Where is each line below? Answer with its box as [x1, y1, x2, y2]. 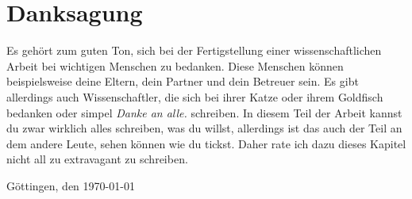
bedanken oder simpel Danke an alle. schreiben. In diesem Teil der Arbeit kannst [6, 104, 402, 121]
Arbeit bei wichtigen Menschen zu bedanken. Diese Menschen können [6, 57, 344, 74]
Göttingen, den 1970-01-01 [6, 177, 135, 193]
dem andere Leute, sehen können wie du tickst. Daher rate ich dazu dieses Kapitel [6, 135, 406, 151]
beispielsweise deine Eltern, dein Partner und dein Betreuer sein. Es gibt [6, 73, 359, 90]
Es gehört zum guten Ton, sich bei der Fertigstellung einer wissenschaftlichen [6, 42, 382, 59]
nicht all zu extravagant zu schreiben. [6, 151, 188, 167]
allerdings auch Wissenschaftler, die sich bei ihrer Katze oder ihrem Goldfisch [6, 88, 383, 105]
